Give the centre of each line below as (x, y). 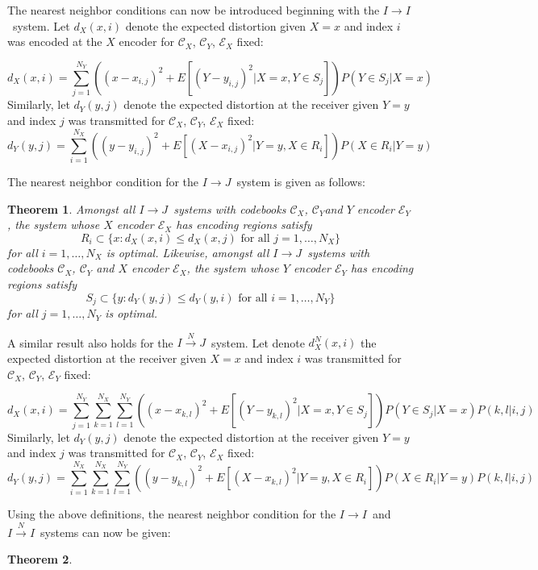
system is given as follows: (301, 182)
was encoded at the (55, 42)
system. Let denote (258, 342)
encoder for (146, 42)
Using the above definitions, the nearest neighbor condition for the (172, 514)
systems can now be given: (106, 532)
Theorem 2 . (40, 559)
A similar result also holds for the (90, 342)
